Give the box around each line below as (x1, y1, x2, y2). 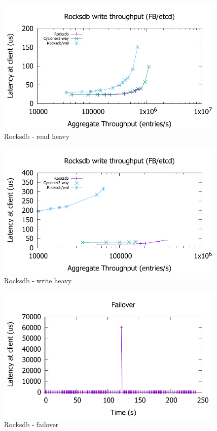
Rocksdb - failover (4, 419, 59, 430)
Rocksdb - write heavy (4, 275, 72, 285)
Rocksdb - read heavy (4, 131, 70, 141)
